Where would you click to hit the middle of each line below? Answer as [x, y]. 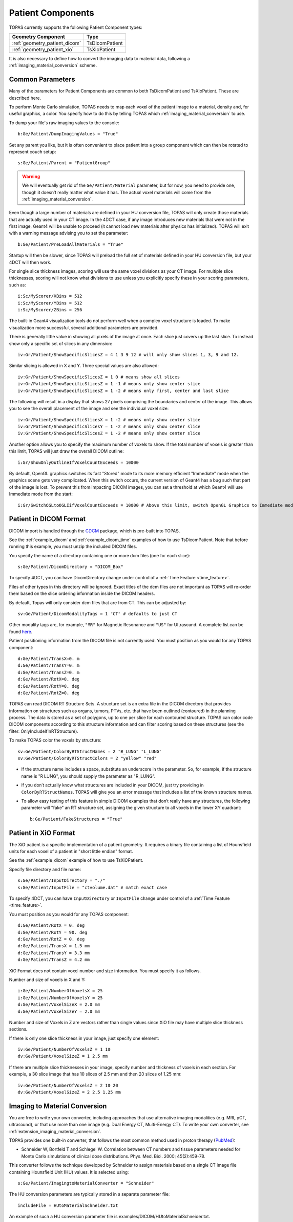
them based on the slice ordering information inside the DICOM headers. [82, 593]
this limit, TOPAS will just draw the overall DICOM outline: [66, 451]
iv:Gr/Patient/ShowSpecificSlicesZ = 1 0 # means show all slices [99, 377]
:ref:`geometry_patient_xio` [43, 49]
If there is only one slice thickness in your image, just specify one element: [84, 1038]
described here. [25, 98]
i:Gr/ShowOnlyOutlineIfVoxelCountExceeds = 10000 [78, 462]
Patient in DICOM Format [47, 519]
